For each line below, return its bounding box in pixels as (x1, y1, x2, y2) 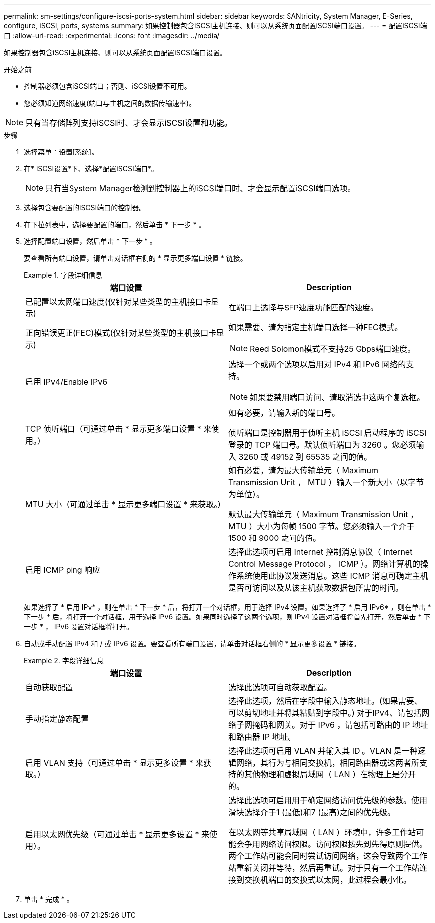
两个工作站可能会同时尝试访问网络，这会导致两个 (228, 851, 412, 861)
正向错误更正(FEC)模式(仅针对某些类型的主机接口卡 (25, 328, 217, 338)
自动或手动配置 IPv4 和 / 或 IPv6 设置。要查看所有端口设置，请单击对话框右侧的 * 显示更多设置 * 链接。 (24, 639, 361, 648)
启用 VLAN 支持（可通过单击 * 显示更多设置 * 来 (25, 758, 204, 768)
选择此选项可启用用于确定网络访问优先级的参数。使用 (228, 795, 428, 805)
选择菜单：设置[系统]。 (24, 148, 99, 156)
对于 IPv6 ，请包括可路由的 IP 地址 (300, 720, 428, 730)
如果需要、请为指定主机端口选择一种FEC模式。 (228, 322, 403, 332)
